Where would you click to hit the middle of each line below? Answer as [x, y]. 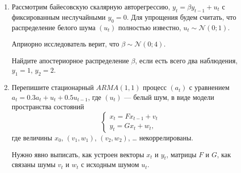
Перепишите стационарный [53, 87]
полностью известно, [150, 27]
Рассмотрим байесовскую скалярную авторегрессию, [91, 6]
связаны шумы [34, 164]
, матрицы [181, 154]
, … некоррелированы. [161, 137]
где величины [32, 137]
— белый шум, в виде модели [169, 97]
